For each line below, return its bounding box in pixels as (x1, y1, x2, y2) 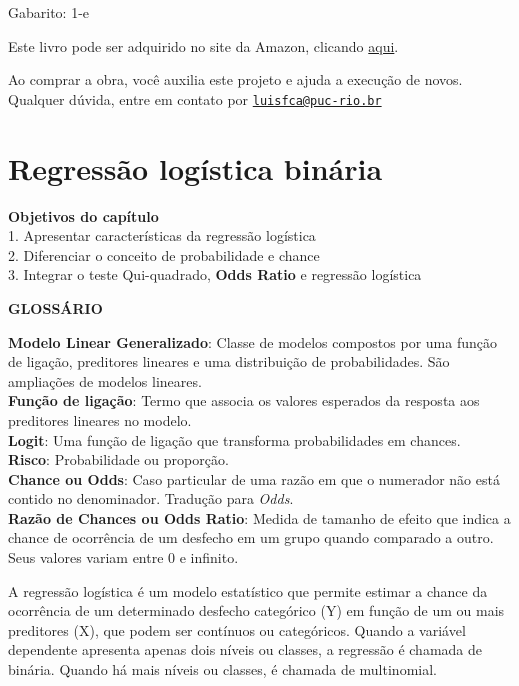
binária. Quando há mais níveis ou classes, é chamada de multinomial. (8, 659, 437, 680)
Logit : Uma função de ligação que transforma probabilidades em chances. (8, 429, 461, 450)
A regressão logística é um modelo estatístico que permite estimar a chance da (8, 580, 488, 601)
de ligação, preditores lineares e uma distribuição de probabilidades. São (8, 351, 450, 372)
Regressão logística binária (8, 147, 383, 188)
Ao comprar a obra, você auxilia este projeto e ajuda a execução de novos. (8, 69, 463, 90)
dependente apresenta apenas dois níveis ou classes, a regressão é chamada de (8, 639, 483, 660)
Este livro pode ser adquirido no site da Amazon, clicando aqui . (8, 35, 399, 56)
